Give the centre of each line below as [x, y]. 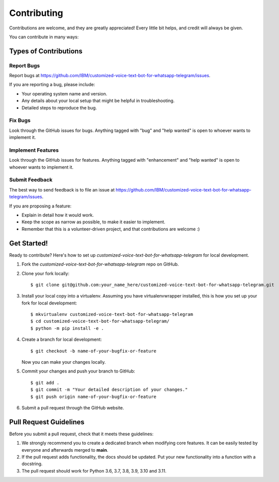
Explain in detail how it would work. [58, 215]
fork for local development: [49, 303]
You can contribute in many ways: [44, 37]
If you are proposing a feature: [40, 206]
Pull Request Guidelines [47, 422]
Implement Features [34, 150]
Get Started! [29, 243]
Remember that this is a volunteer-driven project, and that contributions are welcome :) [111, 229]
